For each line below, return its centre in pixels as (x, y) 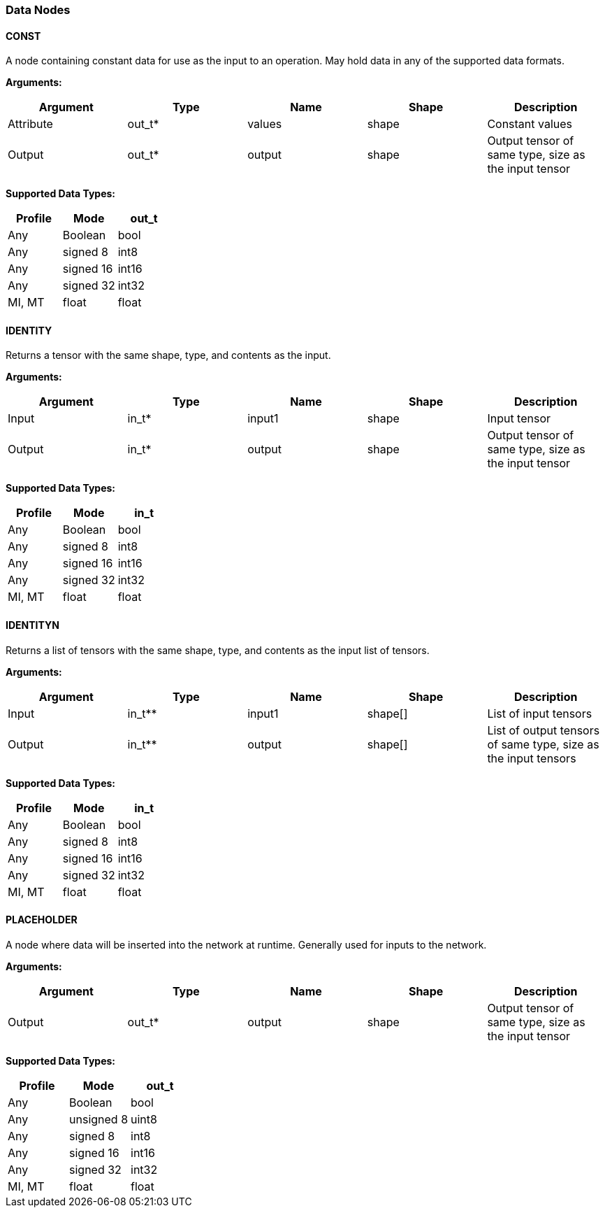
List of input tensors (540, 713)
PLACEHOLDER (42, 920)
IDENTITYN (32, 625)
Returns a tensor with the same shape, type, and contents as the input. (168, 355)
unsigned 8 (99, 1119)
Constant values (530, 124)
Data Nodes (38, 10)
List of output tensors (544, 730)
